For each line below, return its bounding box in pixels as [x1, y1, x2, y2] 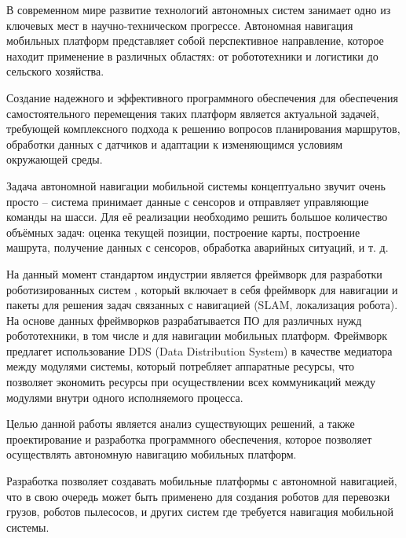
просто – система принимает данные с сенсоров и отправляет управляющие [6, 193, 369, 209]
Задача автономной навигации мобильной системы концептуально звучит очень [6, 177, 386, 193]
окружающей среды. [6, 151, 103, 168]
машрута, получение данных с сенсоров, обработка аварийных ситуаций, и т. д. [6, 239, 389, 256]
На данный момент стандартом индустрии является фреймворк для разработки [6, 265, 382, 282]
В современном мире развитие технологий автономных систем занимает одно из [6, 2, 391, 17]
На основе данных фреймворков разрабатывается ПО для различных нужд [6, 311, 362, 328]
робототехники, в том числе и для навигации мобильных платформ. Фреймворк [6, 327, 388, 344]
